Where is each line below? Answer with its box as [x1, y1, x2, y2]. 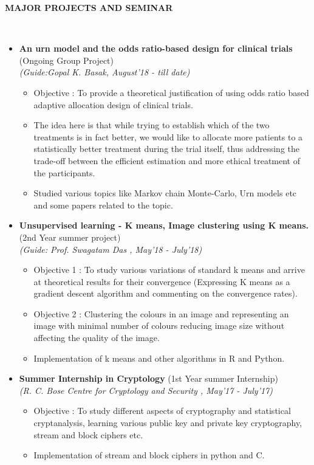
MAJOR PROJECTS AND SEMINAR [5, 1, 173, 13]
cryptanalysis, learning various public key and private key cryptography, [33, 416, 302, 429]
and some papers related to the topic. [33, 198, 173, 211]
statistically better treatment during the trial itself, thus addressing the [33, 142, 299, 155]
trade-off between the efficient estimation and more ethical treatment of [33, 154, 301, 167]
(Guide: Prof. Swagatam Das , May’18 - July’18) [19, 243, 202, 255]
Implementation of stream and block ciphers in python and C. [33, 449, 265, 461]
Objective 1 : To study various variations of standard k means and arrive [33, 263, 305, 276]
